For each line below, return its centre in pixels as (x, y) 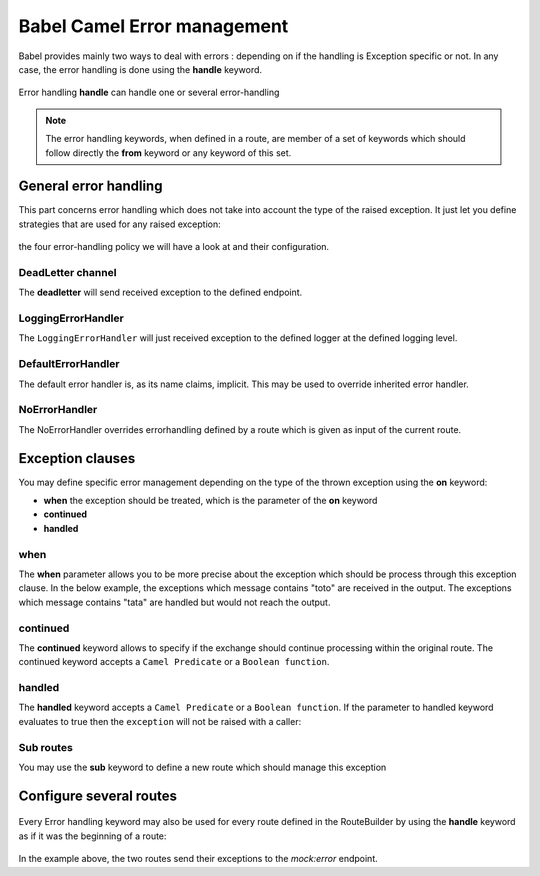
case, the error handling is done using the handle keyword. (140, 69)
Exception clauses (77, 458)
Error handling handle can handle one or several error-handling (149, 92)
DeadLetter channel (67, 272)
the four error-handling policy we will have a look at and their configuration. (174, 247)
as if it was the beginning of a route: (92, 836)
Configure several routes (98, 795)
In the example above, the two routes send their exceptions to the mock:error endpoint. (198, 859)
